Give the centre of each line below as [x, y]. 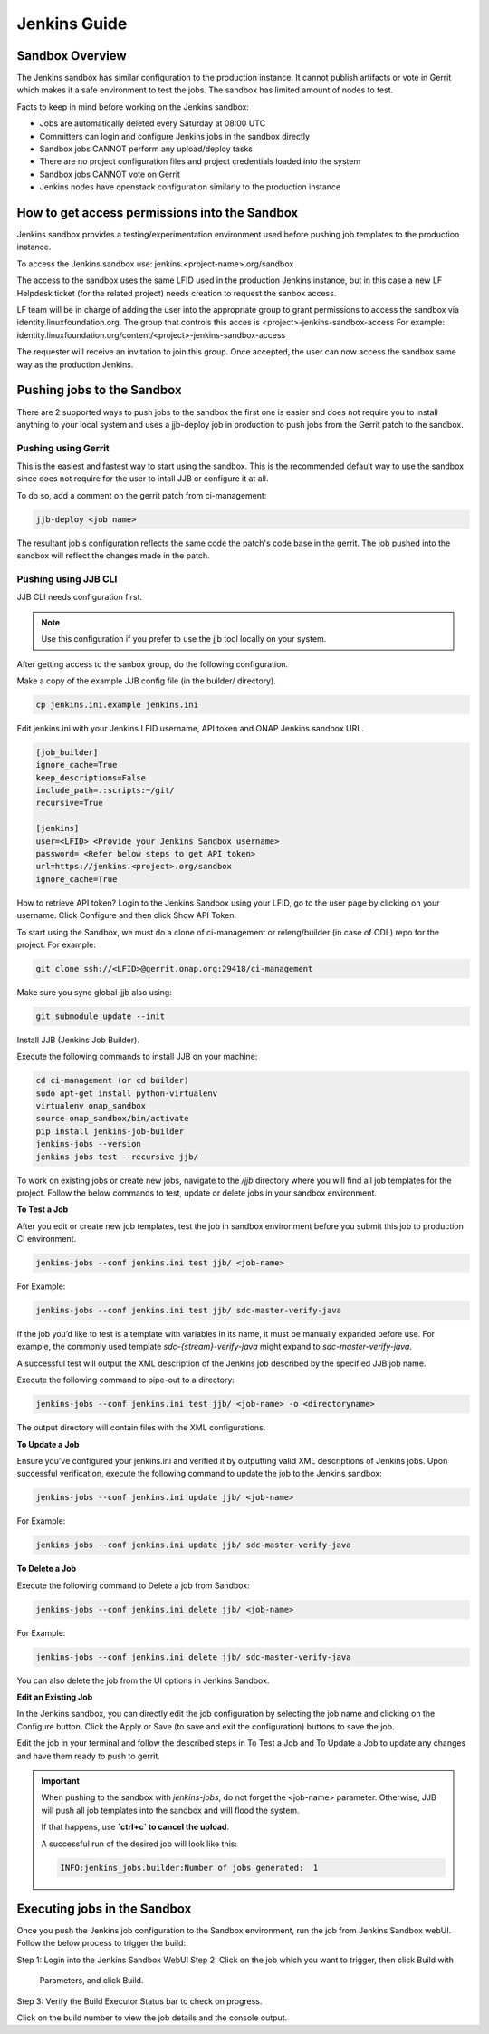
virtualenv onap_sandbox [91, 1106]
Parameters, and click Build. [91, 1981]
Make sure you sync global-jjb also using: [94, 992]
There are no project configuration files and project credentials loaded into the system [200, 161]
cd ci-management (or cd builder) [112, 1080]
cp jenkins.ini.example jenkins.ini [117, 704]
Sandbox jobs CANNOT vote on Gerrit [110, 174]
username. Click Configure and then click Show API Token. [127, 915]
